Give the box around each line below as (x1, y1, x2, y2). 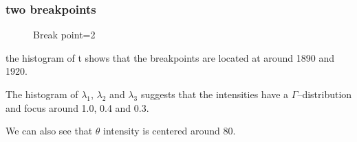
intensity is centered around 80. (103, 123, 236, 138)
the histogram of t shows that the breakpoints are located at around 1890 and (6, 50, 335, 64)
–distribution (297, 87, 352, 101)
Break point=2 (33, 27, 96, 42)
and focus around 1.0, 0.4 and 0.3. (6, 100, 149, 115)
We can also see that (6, 123, 93, 138)
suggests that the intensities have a (140, 87, 289, 101)
